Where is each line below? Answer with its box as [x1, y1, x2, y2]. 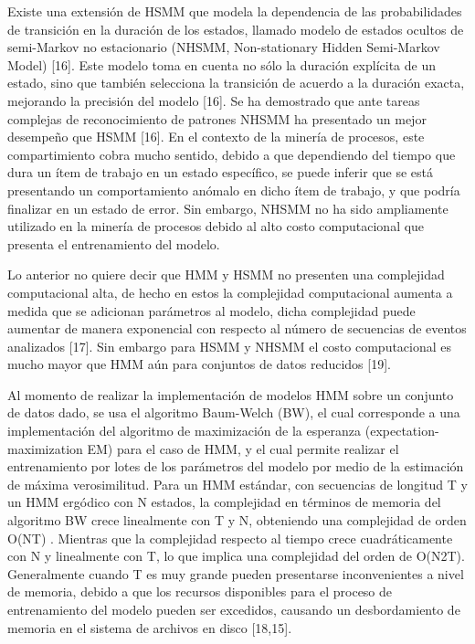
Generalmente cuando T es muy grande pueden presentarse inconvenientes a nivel [7, 564, 464, 583]
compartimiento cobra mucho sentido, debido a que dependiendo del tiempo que [7, 144, 456, 164]
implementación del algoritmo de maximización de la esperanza [7, 421, 362, 440]
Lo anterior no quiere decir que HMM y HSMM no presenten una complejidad [7, 265, 445, 284]
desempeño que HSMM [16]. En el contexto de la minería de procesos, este [7, 127, 425, 146]
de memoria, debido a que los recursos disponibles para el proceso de [7, 582, 393, 601]
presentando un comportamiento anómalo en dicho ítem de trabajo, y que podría [7, 180, 460, 199]
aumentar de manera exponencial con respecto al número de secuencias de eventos [7, 319, 467, 338]
